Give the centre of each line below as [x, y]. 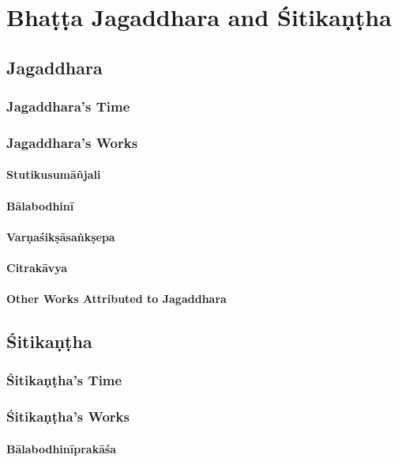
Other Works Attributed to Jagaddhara [116, 299]
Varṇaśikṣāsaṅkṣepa [61, 236]
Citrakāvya [37, 267]
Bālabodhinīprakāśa [62, 448]
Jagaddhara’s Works [72, 142]
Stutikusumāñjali [54, 174]
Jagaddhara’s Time [68, 106]
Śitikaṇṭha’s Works [68, 417]
